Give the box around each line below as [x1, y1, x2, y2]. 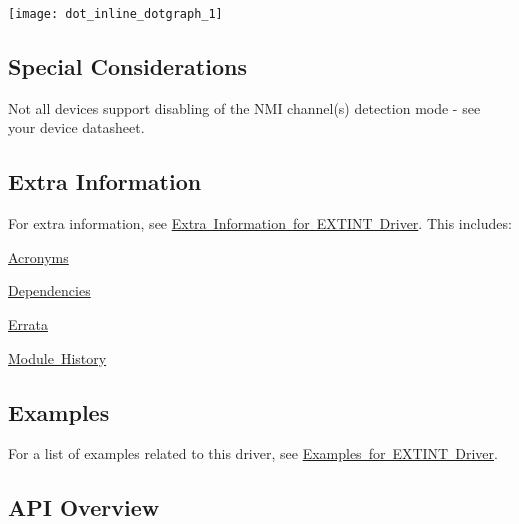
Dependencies [8, 280, 91, 301]
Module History [8, 347, 107, 368]
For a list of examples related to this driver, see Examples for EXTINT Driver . [8, 443, 498, 464]
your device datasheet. [8, 117, 145, 138]
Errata [8, 314, 48, 335]
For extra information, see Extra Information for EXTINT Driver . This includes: [8, 213, 512, 234]
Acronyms [8, 246, 69, 267]
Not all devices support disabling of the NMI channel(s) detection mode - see [8, 97, 481, 118]
